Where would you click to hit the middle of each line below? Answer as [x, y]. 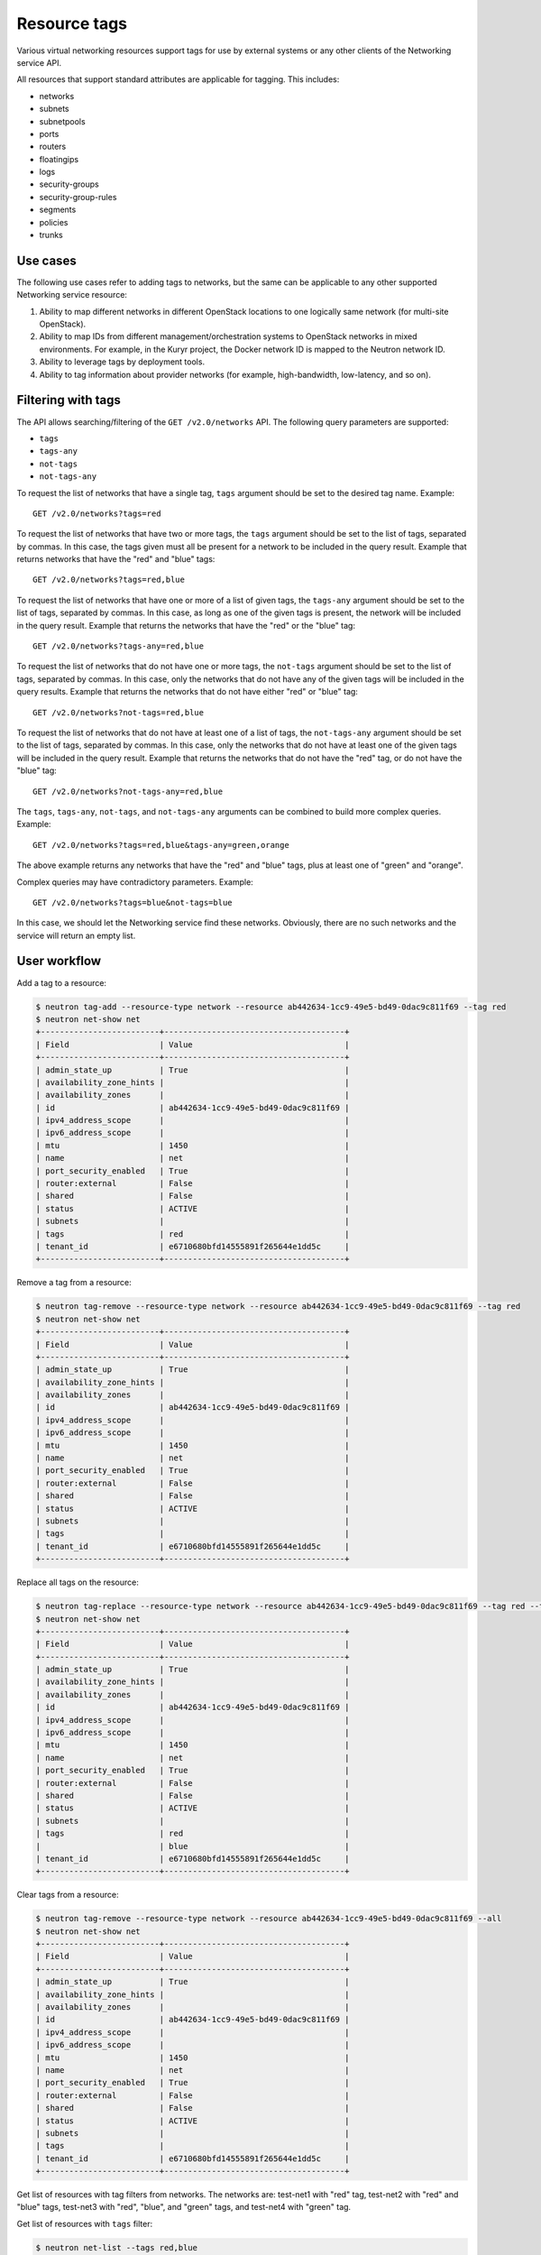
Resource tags [72, 23]
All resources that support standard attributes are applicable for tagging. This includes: [178, 79]
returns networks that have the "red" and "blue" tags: [116, 559]
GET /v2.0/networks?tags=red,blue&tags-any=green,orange [161, 845]
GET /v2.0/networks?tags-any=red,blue [119, 646]
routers [53, 147]
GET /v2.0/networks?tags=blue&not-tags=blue [133, 902]
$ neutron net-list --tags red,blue [117, 2247]
